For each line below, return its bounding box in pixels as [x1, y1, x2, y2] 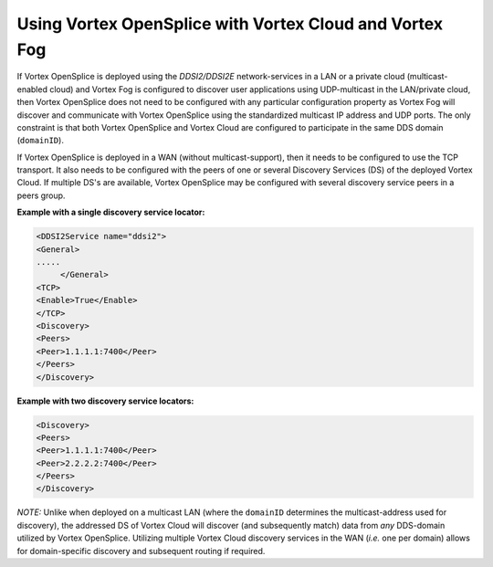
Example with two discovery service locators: [16, 395, 194, 406]
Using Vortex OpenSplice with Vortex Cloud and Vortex [16, 14, 443, 34]
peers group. [16, 190, 66, 201]
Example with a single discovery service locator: [16, 206, 205, 218]
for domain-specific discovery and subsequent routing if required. [16, 545, 266, 556]
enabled [16, 83, 47, 95]
